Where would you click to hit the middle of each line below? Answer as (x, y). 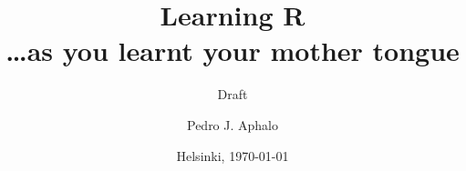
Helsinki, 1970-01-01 (233, 155)
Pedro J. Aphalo (232, 124)
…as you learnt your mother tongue (233, 50)
